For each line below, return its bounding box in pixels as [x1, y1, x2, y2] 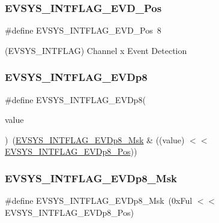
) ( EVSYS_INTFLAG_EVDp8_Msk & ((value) [5, 133, 185, 146]
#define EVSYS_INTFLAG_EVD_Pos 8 [5, 24, 161, 37]
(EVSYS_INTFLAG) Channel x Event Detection [5, 44, 187, 56]
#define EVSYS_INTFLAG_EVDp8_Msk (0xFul [5, 194, 193, 207]
